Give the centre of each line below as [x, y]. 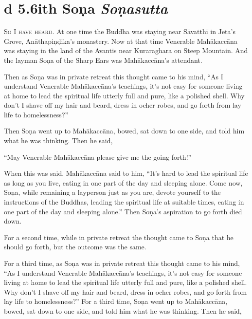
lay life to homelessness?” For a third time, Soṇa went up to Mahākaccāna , [116, 301]
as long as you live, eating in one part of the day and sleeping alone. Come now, [123, 182]
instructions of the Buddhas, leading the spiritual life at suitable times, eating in [124, 202]
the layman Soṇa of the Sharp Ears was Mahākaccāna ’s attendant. [103, 60]
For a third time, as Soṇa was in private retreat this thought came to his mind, [122, 263]
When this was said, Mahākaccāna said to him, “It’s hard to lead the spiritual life [126, 173]
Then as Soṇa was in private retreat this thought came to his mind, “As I [114, 76]
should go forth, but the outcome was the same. [75, 247]
